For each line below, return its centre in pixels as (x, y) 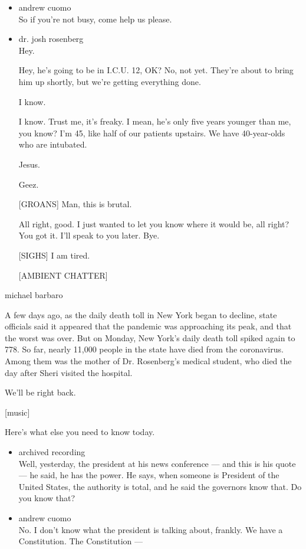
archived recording (52, 452)
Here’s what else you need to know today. (80, 432)
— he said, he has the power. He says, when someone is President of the (149, 475)
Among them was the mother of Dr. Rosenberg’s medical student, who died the (148, 361)
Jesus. (29, 164)
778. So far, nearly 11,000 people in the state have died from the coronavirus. (144, 349)
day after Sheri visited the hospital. (69, 372)
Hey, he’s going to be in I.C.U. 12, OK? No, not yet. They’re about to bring (156, 70)
